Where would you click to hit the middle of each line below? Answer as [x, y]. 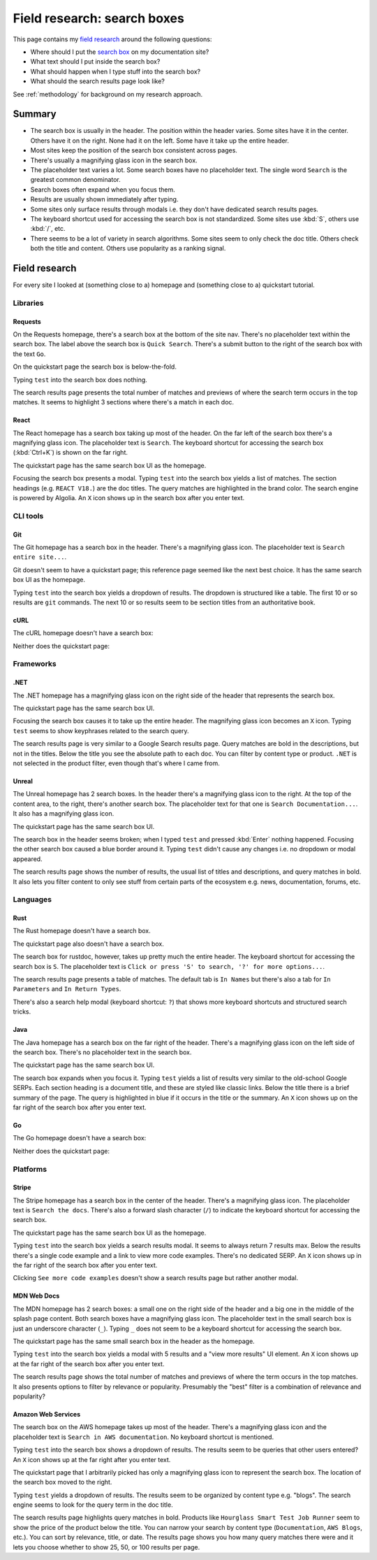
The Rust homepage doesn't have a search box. [82, 931]
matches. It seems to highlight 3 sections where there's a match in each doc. [123, 402]
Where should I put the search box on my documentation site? [120, 52]
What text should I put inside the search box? [95, 62]
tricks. [22, 1012]
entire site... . [40, 557]
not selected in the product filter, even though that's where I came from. [116, 763]
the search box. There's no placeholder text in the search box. [102, 1052]
